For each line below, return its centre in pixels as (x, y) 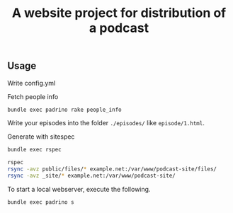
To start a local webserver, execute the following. (79, 189)
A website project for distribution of (119, 13)
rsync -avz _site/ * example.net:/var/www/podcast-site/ (91, 176)
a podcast (119, 28)
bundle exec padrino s (41, 202)
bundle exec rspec (34, 150)
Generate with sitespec (41, 137)
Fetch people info (33, 96)
